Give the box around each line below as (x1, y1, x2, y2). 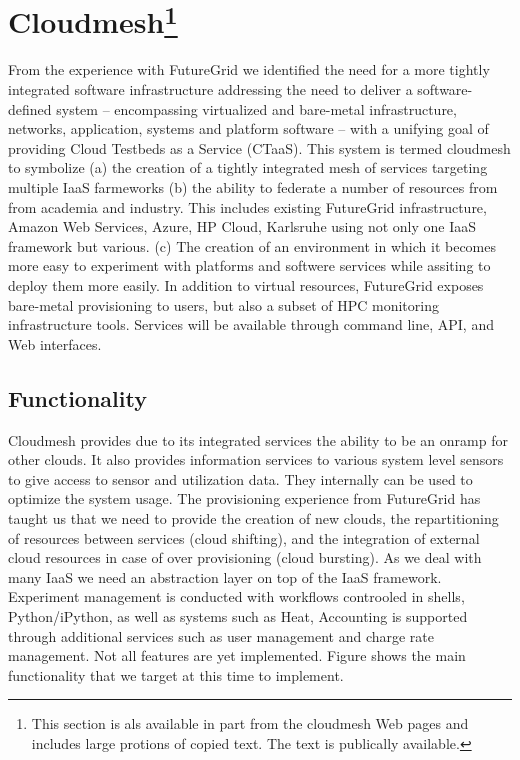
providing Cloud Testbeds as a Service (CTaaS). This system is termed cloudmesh (8, 137, 511, 158)
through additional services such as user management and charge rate (8, 625, 435, 646)
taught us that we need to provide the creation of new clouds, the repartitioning (8, 507, 499, 528)
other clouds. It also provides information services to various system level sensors (8, 449, 504, 470)
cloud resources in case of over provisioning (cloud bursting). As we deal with (8, 547, 482, 568)
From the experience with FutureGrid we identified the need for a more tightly (8, 59, 490, 80)
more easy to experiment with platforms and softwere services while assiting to (8, 255, 491, 276)
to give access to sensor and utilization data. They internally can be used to (8, 468, 473, 489)
